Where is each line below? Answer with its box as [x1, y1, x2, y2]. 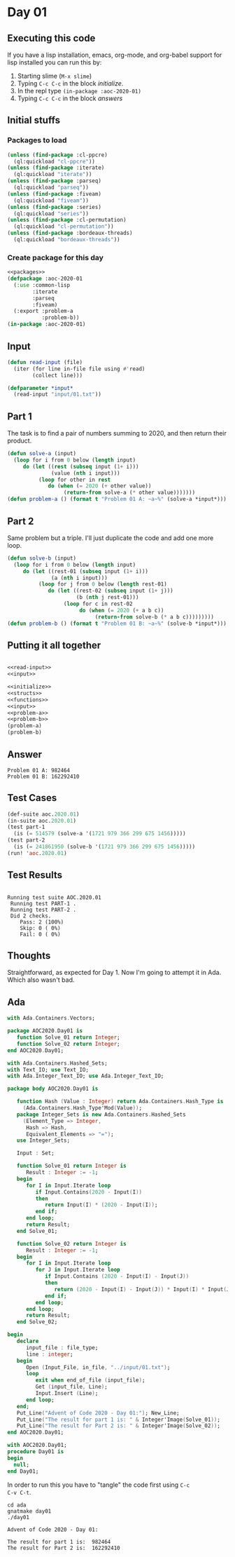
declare [16, 1337, 39, 1345]
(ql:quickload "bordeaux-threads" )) [13, 236, 120, 243]
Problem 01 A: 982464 [7, 767, 71, 774]
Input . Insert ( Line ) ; [35, 1390, 99, 1397]
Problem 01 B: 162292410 [7, 773, 80, 780]
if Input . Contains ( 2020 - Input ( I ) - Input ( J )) [44, 1273, 190, 1280]
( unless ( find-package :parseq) [7, 177, 101, 184]
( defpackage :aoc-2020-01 [7, 275, 83, 283]
